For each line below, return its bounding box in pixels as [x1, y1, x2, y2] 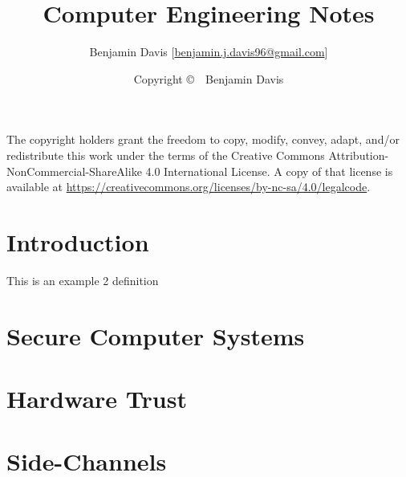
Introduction [6, 225, 149, 258]
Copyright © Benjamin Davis [133, 70, 284, 87]
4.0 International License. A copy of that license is [145, 162, 393, 179]
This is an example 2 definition [6, 271, 159, 288]
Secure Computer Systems [6, 319, 305, 352]
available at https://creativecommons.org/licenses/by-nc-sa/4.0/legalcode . [6, 178, 371, 195]
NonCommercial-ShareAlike [6, 162, 142, 179]
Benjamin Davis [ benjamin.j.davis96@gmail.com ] [89, 43, 328, 60]
